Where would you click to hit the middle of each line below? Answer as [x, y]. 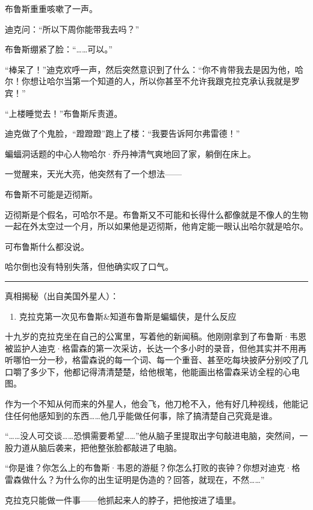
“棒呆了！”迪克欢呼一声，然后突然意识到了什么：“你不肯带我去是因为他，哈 [154, 69]
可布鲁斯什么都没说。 [47, 246]
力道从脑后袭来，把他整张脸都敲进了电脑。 [97, 447]
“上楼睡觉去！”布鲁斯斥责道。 [64, 113]
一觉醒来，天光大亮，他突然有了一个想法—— [93, 174]
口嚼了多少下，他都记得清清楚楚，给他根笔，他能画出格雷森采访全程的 [144, 371]
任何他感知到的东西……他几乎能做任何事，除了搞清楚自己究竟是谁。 [145, 415]
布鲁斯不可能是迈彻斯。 [51, 194]
